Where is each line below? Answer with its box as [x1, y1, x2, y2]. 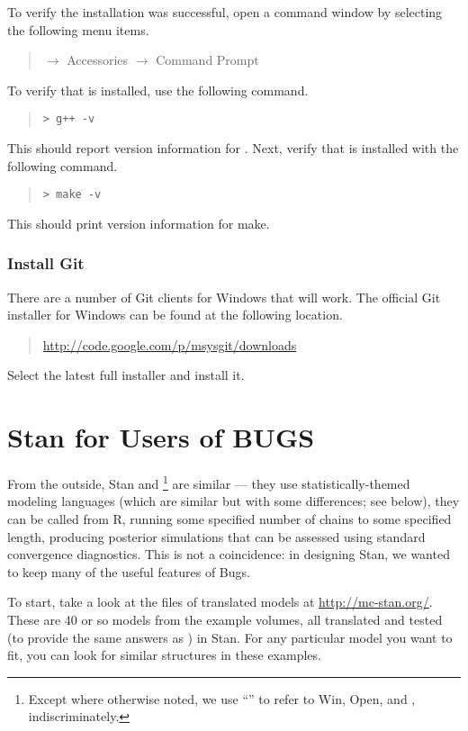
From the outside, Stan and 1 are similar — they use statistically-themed [7, 472, 410, 492]
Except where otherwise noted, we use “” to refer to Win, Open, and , [28, 689, 416, 708]
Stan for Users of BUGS [7, 419, 315, 456]
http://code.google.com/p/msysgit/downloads [42, 335, 297, 354]
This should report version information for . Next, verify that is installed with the [7, 139, 459, 158]
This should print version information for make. [7, 213, 270, 232]
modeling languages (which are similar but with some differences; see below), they [7, 492, 460, 510]
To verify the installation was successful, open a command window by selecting [7, 3, 443, 21]
